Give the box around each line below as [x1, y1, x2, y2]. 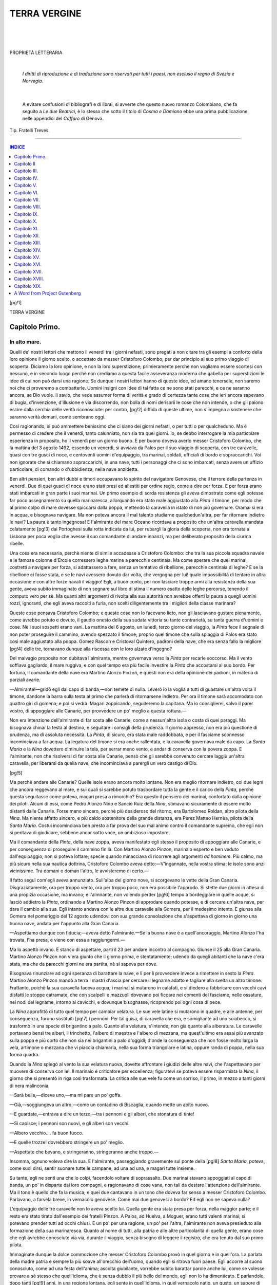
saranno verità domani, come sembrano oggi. [9, 414, 106, 420]
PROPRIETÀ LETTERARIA [9, 49, 63, 56]
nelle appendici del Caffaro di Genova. [22, 116, 104, 122]
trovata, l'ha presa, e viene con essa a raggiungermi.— [9, 937, 125, 943]
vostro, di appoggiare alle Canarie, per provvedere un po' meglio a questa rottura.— [9, 707, 187, 714]
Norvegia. [22, 78, 44, 84]
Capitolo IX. [14, 211, 38, 217]
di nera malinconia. [9, 1082, 50, 1089]
